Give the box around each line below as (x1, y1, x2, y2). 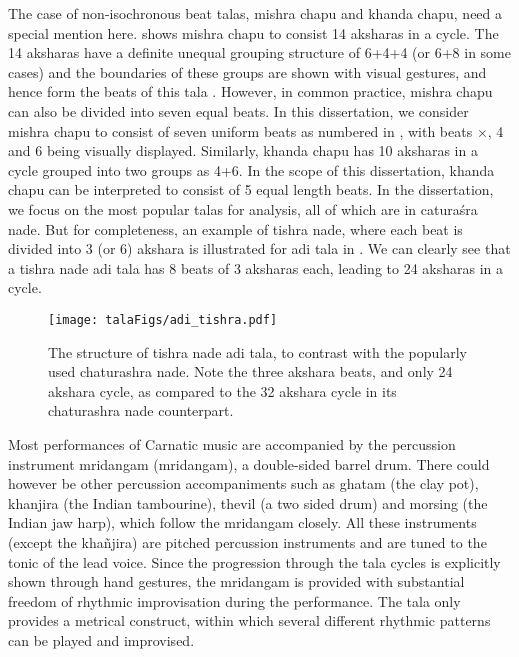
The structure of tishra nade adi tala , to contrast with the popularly (48, 341, 467, 362)
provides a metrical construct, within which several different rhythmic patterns (8, 610, 491, 631)
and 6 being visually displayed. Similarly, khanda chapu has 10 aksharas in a (8, 140, 478, 161)
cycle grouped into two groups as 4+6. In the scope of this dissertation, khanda (8, 159, 495, 180)
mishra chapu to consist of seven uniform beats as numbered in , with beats (8, 120, 473, 141)
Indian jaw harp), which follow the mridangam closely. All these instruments (8, 512, 477, 533)
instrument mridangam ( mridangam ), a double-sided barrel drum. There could (8, 453, 490, 474)
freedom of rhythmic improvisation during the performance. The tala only (8, 590, 461, 611)
